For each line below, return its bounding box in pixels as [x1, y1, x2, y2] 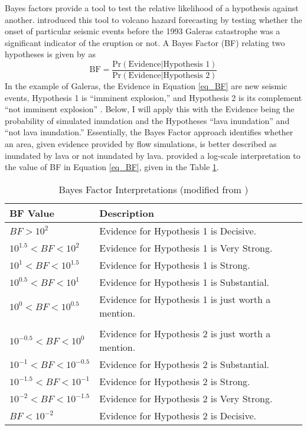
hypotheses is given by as [5, 48, 96, 60]
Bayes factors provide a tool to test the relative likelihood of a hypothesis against [5, 2, 299, 14]
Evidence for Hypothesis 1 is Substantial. [99, 275, 270, 289]
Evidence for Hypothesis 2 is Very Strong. [99, 391, 273, 405]
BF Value [9, 206, 54, 220]
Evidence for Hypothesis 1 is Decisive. [99, 223, 256, 237]
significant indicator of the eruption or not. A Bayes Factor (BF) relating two [5, 36, 285, 48]
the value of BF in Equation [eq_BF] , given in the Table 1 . [5, 161, 219, 173]
